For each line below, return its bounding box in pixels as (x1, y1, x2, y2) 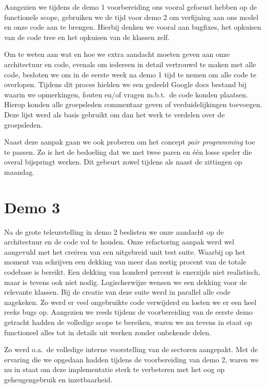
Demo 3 (4, 196, 60, 217)
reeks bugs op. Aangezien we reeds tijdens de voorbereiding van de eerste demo (4, 307, 253, 317)
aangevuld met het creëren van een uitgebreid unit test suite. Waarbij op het (4, 246, 245, 257)
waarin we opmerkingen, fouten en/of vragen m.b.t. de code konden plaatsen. (4, 89, 248, 99)
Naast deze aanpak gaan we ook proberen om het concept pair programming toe (4, 136, 255, 147)
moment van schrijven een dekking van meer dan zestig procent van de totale (4, 256, 247, 267)
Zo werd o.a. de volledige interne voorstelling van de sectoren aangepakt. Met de (4, 344, 258, 355)
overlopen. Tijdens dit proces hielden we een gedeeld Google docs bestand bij (4, 79, 247, 90)
